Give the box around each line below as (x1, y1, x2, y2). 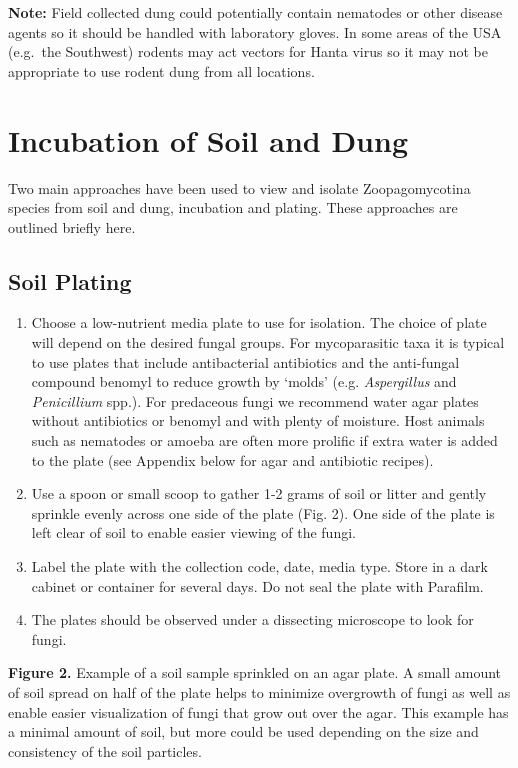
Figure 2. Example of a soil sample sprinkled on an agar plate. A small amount (8, 662, 502, 683)
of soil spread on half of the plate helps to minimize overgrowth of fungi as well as (8, 681, 511, 702)
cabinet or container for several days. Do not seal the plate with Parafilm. (31, 575, 484, 596)
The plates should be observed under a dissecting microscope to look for (31, 609, 474, 630)
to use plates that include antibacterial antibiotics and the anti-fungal (31, 351, 460, 372)
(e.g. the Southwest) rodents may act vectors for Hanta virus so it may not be (8, 41, 489, 62)
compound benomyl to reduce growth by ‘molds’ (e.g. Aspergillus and (31, 371, 457, 392)
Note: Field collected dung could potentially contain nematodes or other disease (8, 2, 503, 22)
